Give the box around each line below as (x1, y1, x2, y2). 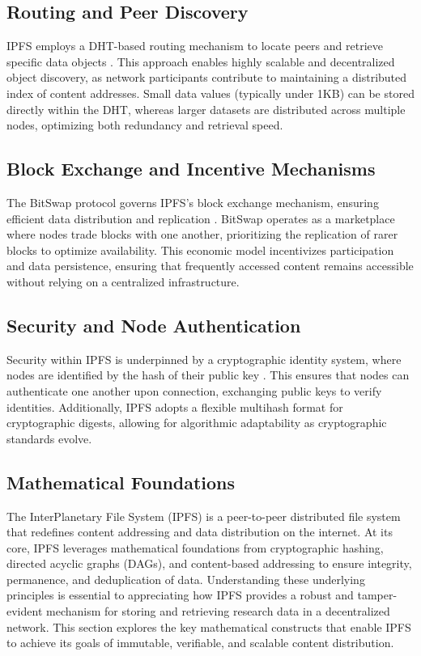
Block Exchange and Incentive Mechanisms (6, 156, 376, 181)
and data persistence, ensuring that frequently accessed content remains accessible (6, 257, 414, 274)
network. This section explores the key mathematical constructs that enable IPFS (6, 618, 411, 635)
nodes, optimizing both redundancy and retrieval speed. (6, 116, 283, 133)
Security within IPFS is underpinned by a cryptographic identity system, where (6, 350, 402, 367)
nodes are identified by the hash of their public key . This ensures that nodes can (6, 366, 410, 383)
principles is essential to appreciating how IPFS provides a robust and (6, 586, 354, 603)
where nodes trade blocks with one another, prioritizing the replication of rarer (6, 226, 398, 243)
